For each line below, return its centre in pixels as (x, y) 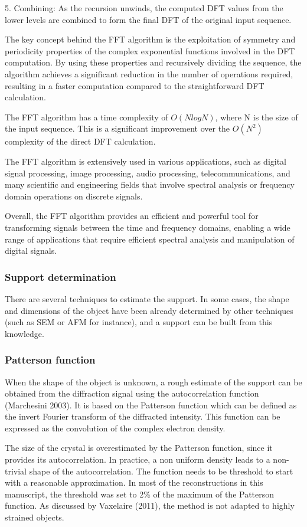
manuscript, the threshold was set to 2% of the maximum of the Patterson (140, 494)
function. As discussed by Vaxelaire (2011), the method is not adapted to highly (150, 505)
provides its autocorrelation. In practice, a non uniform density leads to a (138, 459)
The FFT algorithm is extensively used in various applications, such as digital (146, 161)
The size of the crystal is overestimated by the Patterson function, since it (139, 448)
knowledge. (25, 333)
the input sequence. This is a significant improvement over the (117, 128)
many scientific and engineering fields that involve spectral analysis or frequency (150, 184)
